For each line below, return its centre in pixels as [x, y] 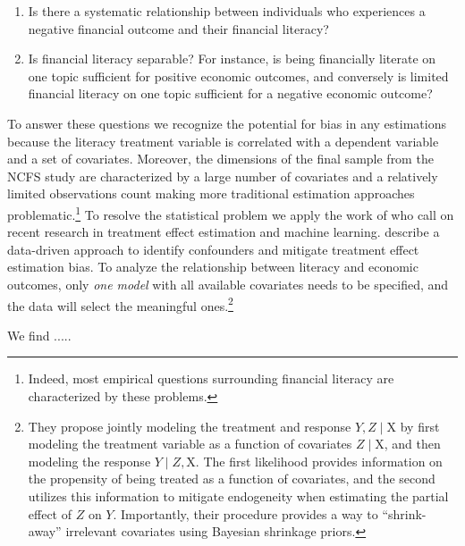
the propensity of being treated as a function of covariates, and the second [232, 479]
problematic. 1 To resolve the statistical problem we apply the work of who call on [231, 213]
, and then [412, 444]
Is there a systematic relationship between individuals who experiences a [227, 11]
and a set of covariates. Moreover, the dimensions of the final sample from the [220, 159]
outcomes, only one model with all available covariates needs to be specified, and [228, 284]
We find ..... [39, 335]
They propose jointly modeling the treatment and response [190, 426]
